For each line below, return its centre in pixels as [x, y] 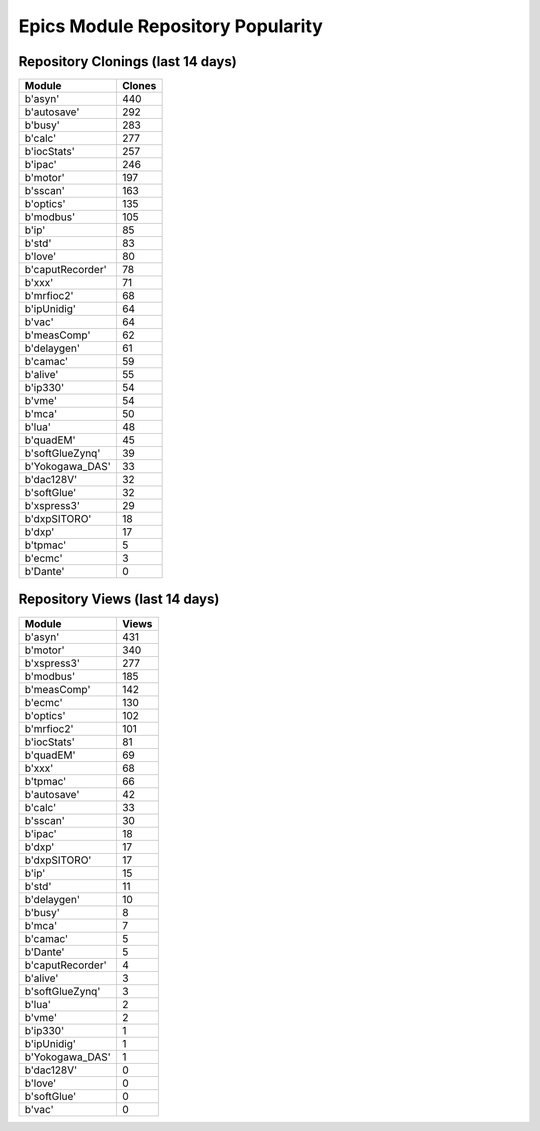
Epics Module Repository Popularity [171, 26]
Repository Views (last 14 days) [119, 599]
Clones [139, 86]
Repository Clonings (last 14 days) [127, 61]
